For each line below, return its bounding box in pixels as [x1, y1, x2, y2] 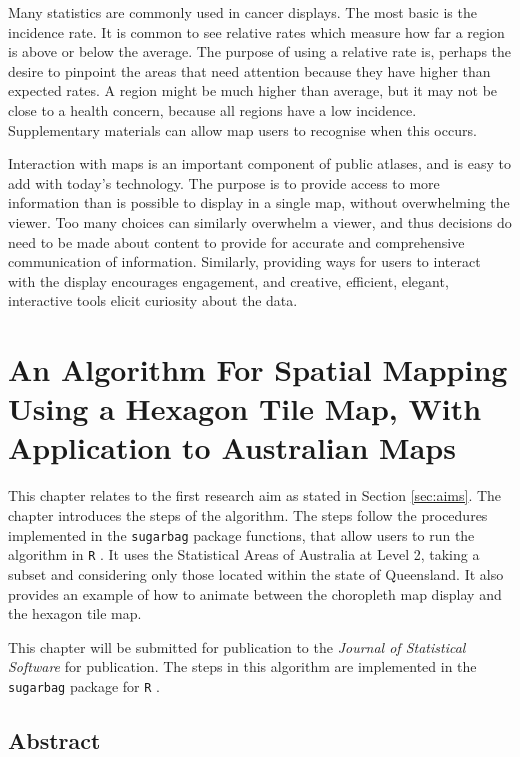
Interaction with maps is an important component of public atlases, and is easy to [8, 153, 511, 174]
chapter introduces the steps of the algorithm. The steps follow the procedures [8, 505, 488, 525]
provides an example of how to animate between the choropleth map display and [8, 583, 502, 604]
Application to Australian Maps [8, 427, 456, 468]
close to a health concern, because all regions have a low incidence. [8, 99, 417, 120]
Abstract [8, 724, 101, 755]
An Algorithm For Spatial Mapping [8, 349, 508, 390]
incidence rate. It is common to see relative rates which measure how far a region [8, 21, 505, 42]
